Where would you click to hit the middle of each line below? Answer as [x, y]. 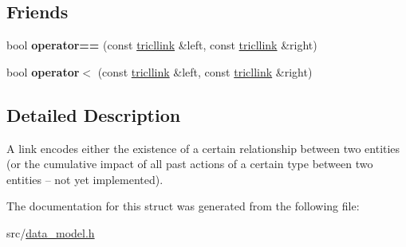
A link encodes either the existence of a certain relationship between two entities [203, 148]
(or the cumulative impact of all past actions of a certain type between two [190, 164]
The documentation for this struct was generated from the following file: [183, 206]
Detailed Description [94, 114]
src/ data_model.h [51, 232]
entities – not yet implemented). [85, 179]
